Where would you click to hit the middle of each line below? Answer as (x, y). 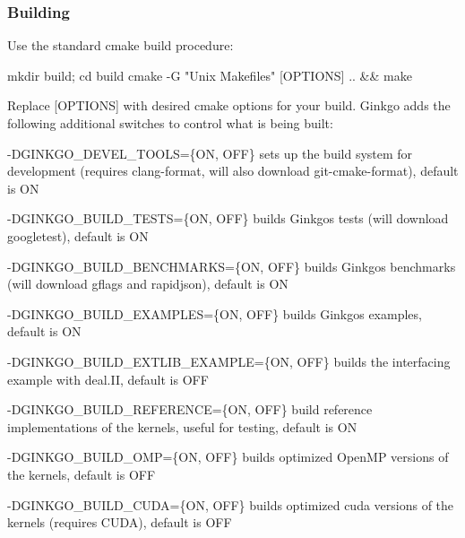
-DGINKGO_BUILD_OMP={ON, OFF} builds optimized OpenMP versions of (228, 457)
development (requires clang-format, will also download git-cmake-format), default (233, 171)
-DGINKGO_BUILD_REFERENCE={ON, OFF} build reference (190, 409)
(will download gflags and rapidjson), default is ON (148, 284)
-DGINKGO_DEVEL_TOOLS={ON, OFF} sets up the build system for (210, 153)
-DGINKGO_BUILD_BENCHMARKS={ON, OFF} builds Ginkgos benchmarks (232, 266)
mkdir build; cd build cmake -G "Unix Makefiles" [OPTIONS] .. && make (210, 75)
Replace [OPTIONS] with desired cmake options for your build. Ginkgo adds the (229, 105)
